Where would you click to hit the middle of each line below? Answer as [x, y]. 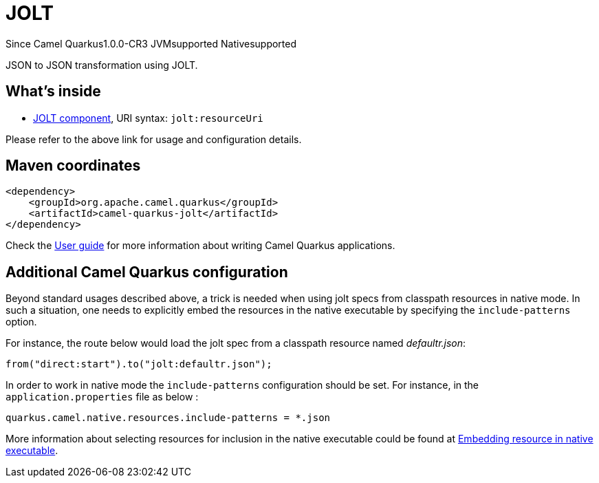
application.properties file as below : [102, 397]
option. [21, 322]
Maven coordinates [73, 166]
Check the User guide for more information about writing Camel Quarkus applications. [200, 246]
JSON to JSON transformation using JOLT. [102, 65]
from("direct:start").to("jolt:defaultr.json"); [139, 364]
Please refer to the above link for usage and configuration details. [154, 139]
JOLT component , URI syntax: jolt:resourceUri [148, 118]
